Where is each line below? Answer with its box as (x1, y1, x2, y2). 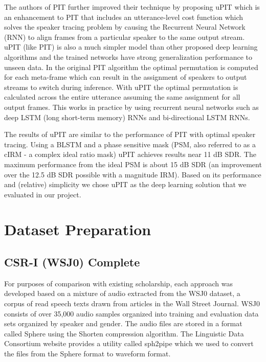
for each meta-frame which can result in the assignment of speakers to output (4, 72, 247, 82)
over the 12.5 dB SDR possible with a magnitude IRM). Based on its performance (4, 169, 261, 179)
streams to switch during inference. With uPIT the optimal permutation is (4, 81, 238, 92)
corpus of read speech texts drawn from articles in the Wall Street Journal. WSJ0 (4, 298, 260, 309)
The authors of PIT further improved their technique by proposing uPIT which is (4, 2, 260, 12)
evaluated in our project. (4, 189, 81, 199)
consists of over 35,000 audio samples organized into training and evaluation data (4, 308, 259, 319)
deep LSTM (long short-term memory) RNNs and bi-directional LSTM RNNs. (4, 111, 250, 122)
